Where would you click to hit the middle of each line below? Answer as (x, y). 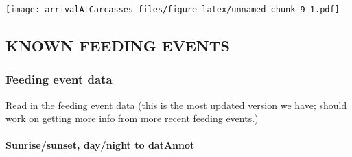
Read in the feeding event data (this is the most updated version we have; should (176, 105)
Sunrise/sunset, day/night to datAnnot (100, 145)
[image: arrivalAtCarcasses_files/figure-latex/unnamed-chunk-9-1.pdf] (173, 10)
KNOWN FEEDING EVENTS (118, 46)
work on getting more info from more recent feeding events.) (132, 118)
